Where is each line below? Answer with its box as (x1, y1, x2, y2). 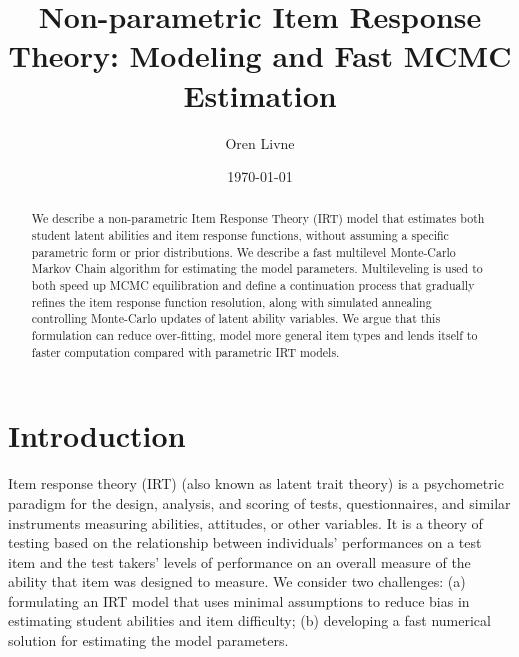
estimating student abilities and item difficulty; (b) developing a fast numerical (8, 610, 491, 631)
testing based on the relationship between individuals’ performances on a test (8, 532, 482, 553)
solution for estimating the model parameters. (8, 630, 289, 651)
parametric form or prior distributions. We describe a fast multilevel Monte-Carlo (31, 243, 456, 260)
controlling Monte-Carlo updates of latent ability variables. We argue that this (31, 310, 441, 327)
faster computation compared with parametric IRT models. (31, 343, 340, 360)
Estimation (183, 74, 337, 115)
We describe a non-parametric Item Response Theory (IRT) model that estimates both (31, 210, 485, 227)
